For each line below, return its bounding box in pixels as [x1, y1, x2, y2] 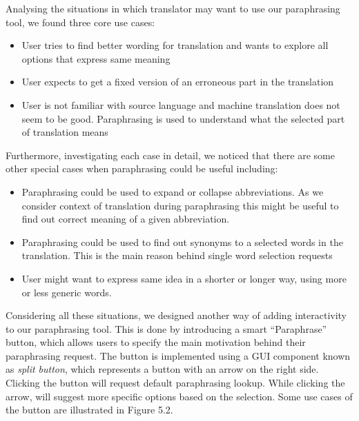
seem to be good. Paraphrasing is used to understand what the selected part [21, 111, 345, 125]
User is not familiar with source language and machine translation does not [21, 97, 340, 112]
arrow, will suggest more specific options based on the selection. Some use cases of [6, 389, 353, 403]
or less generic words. [21, 285, 112, 299]
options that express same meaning [21, 51, 171, 65]
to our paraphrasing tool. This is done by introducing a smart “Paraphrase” [6, 321, 327, 336]
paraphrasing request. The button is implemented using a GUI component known [6, 348, 351, 362]
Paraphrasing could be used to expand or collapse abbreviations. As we [21, 184, 324, 198]
